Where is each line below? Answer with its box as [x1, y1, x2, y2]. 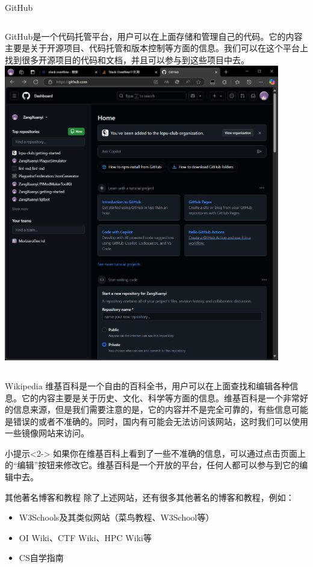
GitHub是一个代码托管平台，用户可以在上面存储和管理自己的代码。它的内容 [5, 30, 303, 42]
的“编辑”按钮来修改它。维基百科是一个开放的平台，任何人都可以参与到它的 [5, 459, 300, 471]
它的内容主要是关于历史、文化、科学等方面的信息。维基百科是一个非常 [21, 391, 300, 404]
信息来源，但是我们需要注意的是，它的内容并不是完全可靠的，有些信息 [13, 403, 291, 416]
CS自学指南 [19, 551, 64, 564]
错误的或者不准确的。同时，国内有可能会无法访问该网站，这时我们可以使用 [13, 415, 308, 427]
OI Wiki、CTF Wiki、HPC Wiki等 [19, 531, 152, 544]
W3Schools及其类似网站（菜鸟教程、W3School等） [19, 511, 214, 524]
